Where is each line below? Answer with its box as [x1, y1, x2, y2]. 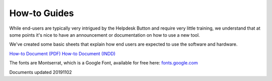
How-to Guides [9, 8, 74, 19]
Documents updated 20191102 [9, 69, 73, 75]
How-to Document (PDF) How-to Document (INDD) [9, 50, 116, 56]
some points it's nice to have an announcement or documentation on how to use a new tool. [9, 32, 200, 38]
